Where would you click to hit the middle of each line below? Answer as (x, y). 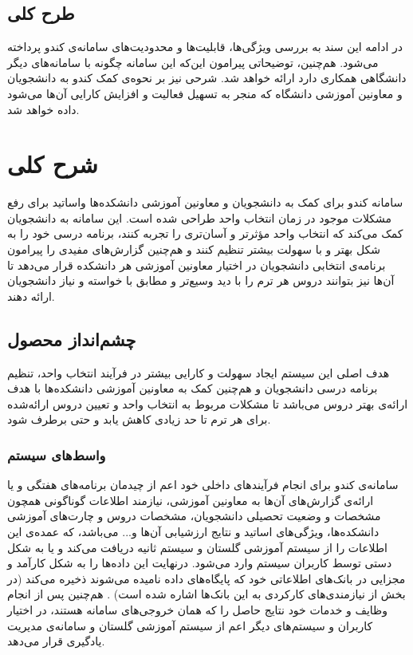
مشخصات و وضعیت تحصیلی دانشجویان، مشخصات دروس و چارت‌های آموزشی (194, 516)
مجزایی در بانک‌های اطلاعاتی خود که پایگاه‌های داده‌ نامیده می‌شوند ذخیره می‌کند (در (206, 578)
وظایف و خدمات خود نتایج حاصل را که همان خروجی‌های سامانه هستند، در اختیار (198, 610)
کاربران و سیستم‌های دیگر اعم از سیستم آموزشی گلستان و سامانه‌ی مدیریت (190, 625)
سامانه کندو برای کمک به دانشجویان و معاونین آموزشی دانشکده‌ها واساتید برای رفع (205, 202)
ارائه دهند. (31, 296)
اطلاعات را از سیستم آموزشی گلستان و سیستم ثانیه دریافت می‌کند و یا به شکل (198, 547)
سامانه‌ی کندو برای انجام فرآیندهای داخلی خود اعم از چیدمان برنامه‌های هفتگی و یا (203, 485)
